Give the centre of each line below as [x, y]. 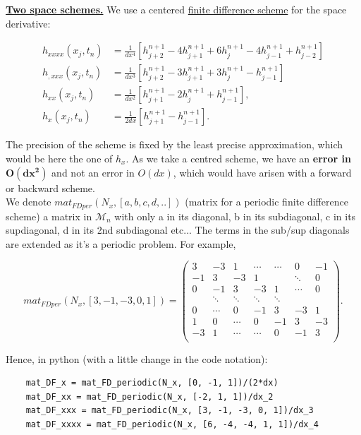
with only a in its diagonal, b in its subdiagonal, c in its [235, 216]
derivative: [28, 23]
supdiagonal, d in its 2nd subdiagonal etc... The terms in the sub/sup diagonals [178, 230]
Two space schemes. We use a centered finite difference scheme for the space [176, 9]
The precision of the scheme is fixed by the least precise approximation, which [175, 144]
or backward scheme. [50, 187]
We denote [29, 202]
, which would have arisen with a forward [262, 172]
